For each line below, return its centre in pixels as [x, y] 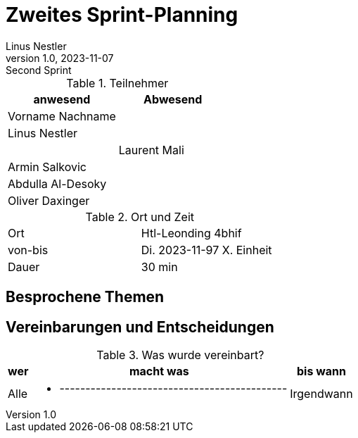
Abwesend [173, 99]
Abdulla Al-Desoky [57, 183]
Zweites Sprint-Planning [122, 15]
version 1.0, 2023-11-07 [60, 58]
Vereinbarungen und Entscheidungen [140, 327]
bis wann [321, 371]
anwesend [62, 99]
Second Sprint [39, 70]
